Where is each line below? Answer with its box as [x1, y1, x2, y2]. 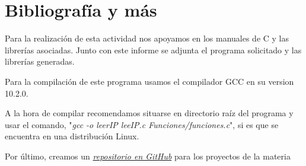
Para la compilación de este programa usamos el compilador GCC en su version [5, 75, 294, 87]
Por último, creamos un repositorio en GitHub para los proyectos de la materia [5, 149, 291, 162]
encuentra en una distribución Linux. [5, 130, 139, 142]
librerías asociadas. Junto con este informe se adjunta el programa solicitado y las [5, 43, 302, 56]
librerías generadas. [5, 55, 75, 68]
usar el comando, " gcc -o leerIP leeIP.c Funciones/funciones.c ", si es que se [5, 118, 279, 130]
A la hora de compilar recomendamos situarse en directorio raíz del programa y [5, 107, 294, 119]
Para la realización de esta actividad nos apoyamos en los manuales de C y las [5, 32, 289, 44]
